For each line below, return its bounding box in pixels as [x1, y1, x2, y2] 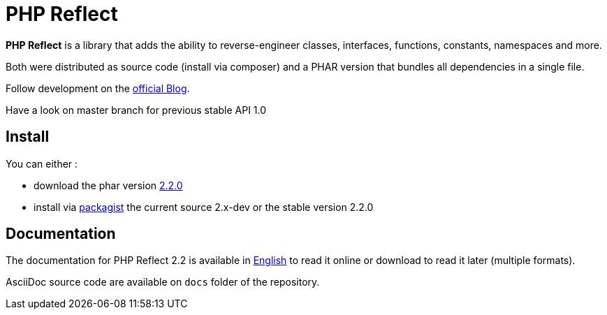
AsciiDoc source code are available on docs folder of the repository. [6, 276, 320, 288]
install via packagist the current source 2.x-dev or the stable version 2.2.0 [34, 200, 374, 213]
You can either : [6, 157, 78, 170]
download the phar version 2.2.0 [34, 179, 183, 191]
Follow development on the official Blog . [6, 82, 190, 94]
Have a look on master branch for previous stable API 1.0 [6, 103, 267, 116]
